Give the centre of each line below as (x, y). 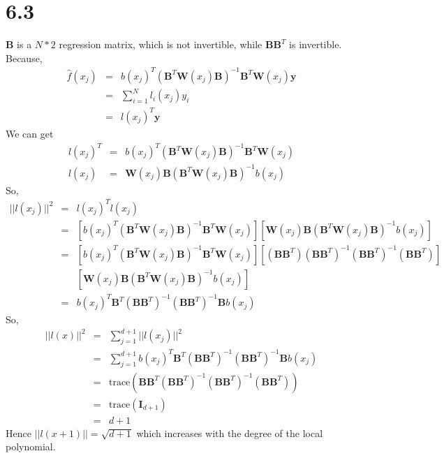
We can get (30, 133)
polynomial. (31, 446)
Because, (24, 58)
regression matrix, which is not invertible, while (161, 44)
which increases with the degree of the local (230, 433)
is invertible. (316, 44)
